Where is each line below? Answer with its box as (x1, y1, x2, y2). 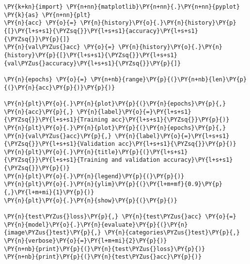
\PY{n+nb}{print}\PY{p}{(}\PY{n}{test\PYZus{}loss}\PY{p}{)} (4, 245, 205, 252)
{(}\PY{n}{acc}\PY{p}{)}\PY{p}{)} (4, 84, 115, 91)
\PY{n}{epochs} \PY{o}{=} (4, 76, 87, 83)
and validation (111, 156, 160, 164)
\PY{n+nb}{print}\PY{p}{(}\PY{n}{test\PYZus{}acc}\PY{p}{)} (4, 253, 202, 261)
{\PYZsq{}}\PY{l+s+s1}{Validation (4, 140, 115, 148)
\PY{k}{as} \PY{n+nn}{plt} (4, 11, 91, 18)
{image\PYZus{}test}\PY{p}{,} (4, 229, 101, 236)
